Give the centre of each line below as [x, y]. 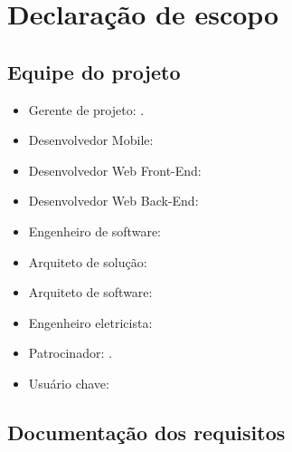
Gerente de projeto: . [86, 109]
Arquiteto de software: [90, 292]
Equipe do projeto [94, 71]
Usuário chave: [69, 383]
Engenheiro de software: [94, 231]
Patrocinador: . [70, 353]
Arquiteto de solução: [88, 261]
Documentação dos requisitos [146, 432]
